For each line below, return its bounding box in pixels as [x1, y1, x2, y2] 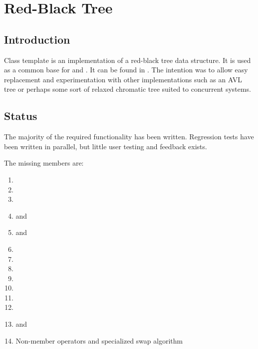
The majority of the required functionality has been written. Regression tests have [4, 131, 254, 142]
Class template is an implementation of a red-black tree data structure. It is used [4, 55, 251, 65]
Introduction [4, 31, 70, 47]
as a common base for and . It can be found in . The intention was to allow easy [4, 64, 248, 75]
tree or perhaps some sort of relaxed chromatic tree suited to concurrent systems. [4, 84, 251, 94]
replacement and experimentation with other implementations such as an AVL [4, 74, 242, 84]
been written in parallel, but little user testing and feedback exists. [4, 141, 207, 151]
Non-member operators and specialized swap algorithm [15, 335, 183, 346]
